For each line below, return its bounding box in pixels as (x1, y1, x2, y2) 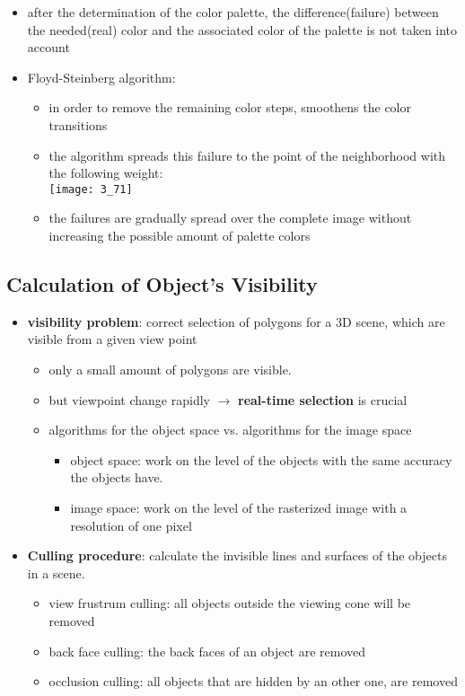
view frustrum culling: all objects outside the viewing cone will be (48, 594, 411, 612)
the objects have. (70, 468, 163, 487)
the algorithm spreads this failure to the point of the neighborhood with (48, 145, 446, 164)
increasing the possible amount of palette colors (48, 226, 311, 244)
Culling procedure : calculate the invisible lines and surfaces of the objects (27, 546, 447, 565)
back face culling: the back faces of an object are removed (48, 641, 366, 660)
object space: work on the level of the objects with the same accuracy (70, 450, 452, 469)
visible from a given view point (27, 330, 197, 348)
